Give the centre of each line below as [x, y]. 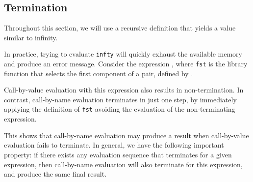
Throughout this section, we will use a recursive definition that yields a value [120, 28]
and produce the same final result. [55, 174]
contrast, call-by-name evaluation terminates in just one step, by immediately [120, 99]
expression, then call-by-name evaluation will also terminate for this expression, [123, 164]
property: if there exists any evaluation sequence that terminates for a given [118, 154]
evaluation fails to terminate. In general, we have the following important [114, 145]
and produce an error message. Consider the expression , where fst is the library [126, 64]
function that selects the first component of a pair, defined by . [99, 73]
